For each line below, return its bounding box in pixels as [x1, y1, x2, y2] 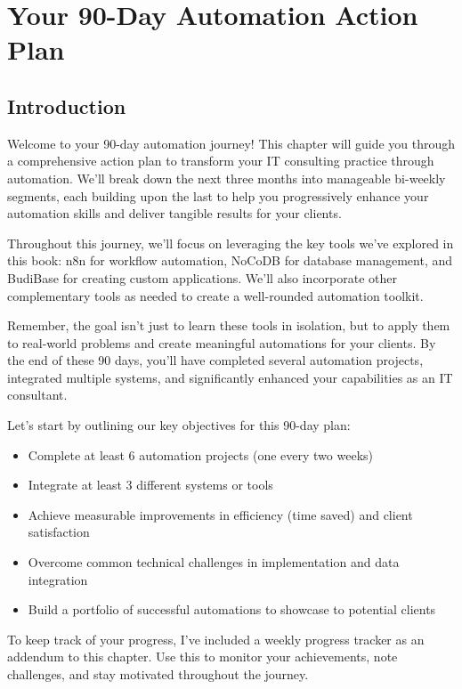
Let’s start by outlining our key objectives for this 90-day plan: [7, 416, 351, 434]
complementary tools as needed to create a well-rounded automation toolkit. [7, 286, 424, 304]
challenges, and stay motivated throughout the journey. [7, 665, 309, 684]
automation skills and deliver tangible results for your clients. [7, 204, 342, 223]
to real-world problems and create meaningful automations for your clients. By [7, 333, 436, 352]
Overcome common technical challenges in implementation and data [28, 553, 400, 571]
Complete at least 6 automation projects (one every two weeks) [28, 445, 373, 464]
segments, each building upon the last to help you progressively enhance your [7, 186, 429, 205]
